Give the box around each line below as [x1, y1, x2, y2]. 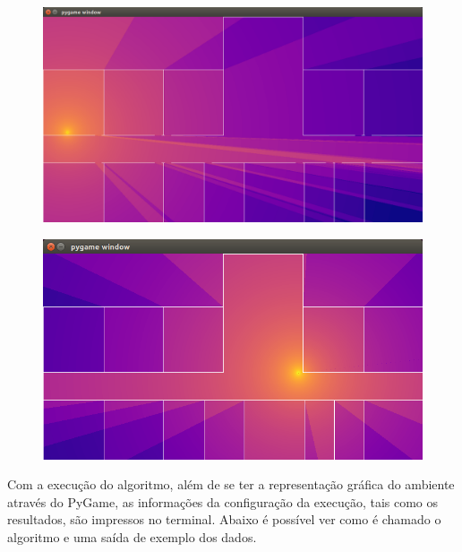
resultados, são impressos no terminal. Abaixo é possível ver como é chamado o [7, 510, 441, 529]
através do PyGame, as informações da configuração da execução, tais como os [7, 492, 439, 511]
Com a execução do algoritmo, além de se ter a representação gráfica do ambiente [7, 475, 455, 494]
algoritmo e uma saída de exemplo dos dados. [7, 528, 257, 547]
